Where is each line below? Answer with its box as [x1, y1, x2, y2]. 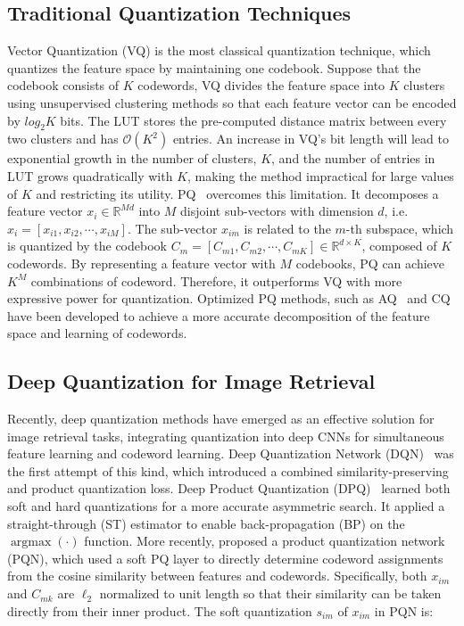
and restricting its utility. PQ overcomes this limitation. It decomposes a [36, 184, 439, 202]
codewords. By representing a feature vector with [7, 253, 276, 272]
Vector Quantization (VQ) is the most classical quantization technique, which [7, 41, 431, 60]
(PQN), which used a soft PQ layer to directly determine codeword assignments [7, 548, 443, 567]
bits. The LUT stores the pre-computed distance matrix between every [60, 111, 447, 129]
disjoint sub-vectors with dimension [180, 202, 374, 220]
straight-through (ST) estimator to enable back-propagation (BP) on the [7, 514, 405, 532]
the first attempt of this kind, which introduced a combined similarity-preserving [7, 461, 449, 480]
